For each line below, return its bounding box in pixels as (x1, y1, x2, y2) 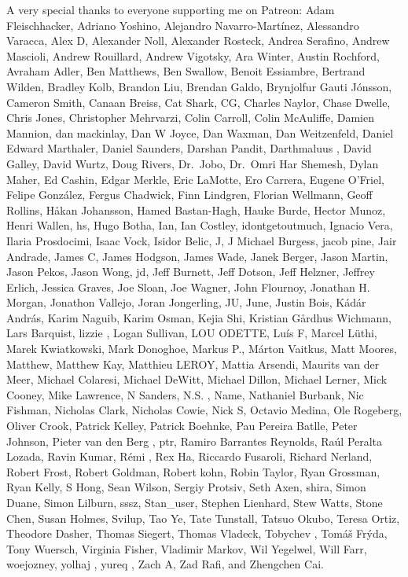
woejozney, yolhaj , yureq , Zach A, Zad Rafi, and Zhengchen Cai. (6, 556, 324, 572)
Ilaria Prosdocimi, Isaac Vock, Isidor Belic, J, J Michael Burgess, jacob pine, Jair (6, 232, 397, 248)
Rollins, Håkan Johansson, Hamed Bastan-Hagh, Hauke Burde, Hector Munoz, (6, 201, 386, 218)
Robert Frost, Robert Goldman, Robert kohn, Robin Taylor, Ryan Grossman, (6, 463, 380, 480)
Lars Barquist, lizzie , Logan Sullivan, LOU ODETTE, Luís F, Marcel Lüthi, (6, 325, 377, 341)
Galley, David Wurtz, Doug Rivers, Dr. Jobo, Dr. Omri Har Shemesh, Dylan (6, 155, 379, 171)
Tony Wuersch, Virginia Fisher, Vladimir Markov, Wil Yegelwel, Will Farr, (6, 540, 367, 557)
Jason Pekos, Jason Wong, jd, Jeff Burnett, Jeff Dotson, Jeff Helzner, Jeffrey (6, 263, 375, 280)
